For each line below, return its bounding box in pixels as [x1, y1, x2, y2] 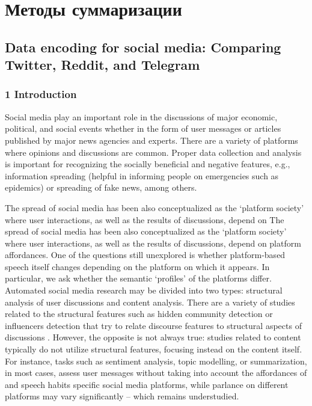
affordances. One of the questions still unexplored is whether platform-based [5, 248, 286, 261]
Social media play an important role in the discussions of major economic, [5, 110, 278, 123]
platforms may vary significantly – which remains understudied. [5, 390, 239, 402]
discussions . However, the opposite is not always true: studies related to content [5, 331, 301, 343]
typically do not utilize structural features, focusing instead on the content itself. [5, 343, 302, 355]
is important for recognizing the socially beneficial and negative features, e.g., [5, 158, 290, 170]
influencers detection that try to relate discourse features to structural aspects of [5, 319, 302, 331]
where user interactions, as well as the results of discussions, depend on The [5, 213, 284, 226]
